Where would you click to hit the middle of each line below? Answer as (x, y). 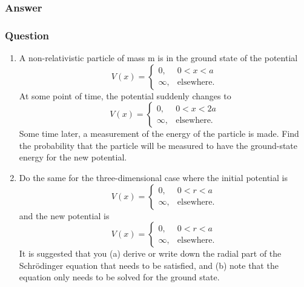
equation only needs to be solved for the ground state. (119, 277)
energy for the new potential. (73, 157)
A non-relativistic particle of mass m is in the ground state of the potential (158, 58)
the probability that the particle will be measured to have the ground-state (158, 145)
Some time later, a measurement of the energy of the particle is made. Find (159, 134)
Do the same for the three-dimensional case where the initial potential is (153, 178)
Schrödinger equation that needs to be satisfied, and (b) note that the (149, 265)
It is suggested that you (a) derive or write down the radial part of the (150, 253)
